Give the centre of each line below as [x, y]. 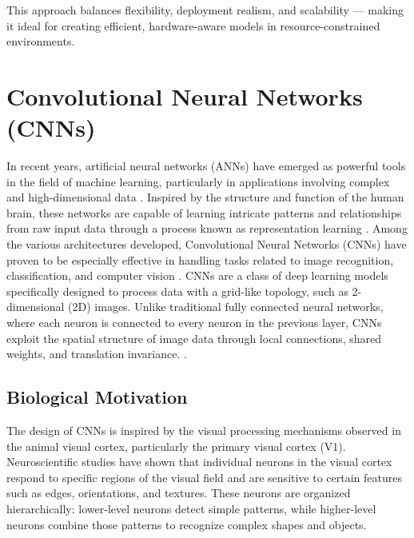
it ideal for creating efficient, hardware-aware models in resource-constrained [193, 25]
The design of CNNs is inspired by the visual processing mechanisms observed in [204, 430]
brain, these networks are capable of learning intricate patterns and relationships [204, 212]
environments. [41, 41]
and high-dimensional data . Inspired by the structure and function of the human [205, 197]
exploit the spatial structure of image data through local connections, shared [194, 338]
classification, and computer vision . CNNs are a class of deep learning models [197, 275]
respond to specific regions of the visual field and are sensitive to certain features [204, 477]
